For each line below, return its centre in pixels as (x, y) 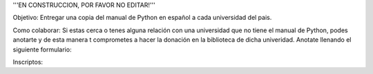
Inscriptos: (28, 62)
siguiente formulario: (42, 49)
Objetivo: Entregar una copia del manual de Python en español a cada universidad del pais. (142, 18)
